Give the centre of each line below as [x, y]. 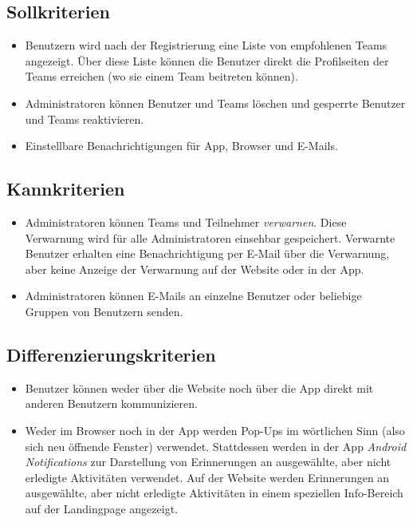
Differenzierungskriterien [111, 354]
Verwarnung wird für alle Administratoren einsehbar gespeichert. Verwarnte [210, 237]
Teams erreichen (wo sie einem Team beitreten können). [161, 76]
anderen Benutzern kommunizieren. [111, 403]
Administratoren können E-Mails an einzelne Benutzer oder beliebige [193, 296]
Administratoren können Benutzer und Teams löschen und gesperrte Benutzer [215, 103]
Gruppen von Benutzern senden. [104, 311]
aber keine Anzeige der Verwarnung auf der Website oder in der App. [195, 269]
